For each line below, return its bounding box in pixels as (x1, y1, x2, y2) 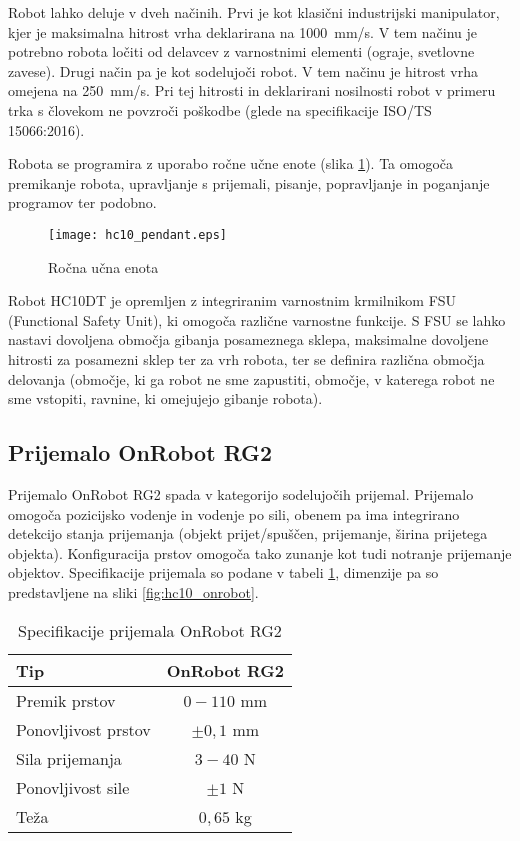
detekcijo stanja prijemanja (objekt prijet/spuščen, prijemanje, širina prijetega (8, 523, 488, 544)
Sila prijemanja (16, 746, 122, 770)
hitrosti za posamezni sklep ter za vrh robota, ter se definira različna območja (8, 348, 485, 369)
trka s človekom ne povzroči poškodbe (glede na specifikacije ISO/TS (8, 99, 432, 120)
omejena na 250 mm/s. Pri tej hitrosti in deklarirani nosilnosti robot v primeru (8, 80, 496, 101)
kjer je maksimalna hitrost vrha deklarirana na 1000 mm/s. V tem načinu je (8, 21, 478, 42)
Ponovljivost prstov (16, 717, 151, 741)
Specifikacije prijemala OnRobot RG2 (18, 618, 282, 642)
